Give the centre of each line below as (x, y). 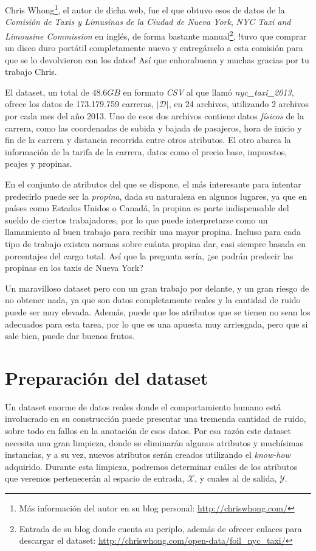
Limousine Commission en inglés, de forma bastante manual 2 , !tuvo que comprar (156, 35)
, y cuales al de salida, (236, 478)
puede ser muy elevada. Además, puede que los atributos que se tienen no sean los (158, 311)
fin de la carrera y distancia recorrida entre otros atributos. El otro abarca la (148, 140)
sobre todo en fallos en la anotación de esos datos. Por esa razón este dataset (148, 431)
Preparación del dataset (107, 377)
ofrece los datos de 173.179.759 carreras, (79, 104)
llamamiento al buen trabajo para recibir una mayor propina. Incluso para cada (153, 232)
